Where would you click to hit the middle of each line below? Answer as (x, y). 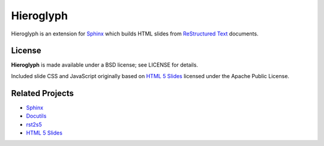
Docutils (36, 116)
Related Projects (43, 93)
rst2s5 (34, 124)
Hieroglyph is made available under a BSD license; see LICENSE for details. (104, 65)
